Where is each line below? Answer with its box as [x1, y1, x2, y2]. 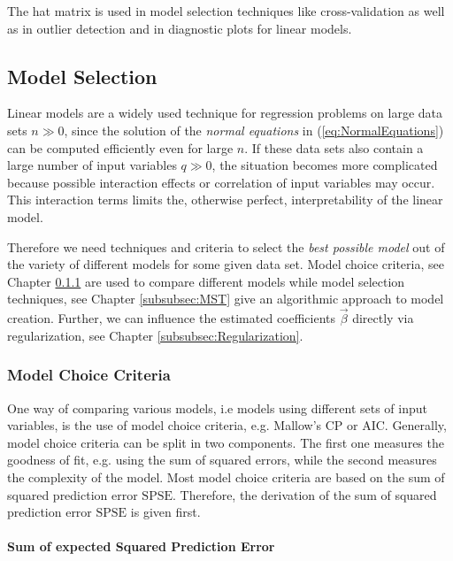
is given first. [130, 503, 201, 521]
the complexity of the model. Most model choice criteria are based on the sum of [7, 467, 445, 486]
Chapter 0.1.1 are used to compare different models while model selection [7, 272, 405, 290]
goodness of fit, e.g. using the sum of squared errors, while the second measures [7, 450, 437, 469]
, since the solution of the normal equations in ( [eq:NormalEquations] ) [64, 120, 444, 139]
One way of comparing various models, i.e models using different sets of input [7, 398, 428, 417]
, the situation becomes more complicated [211, 156, 438, 174]
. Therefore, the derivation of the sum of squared [173, 485, 437, 503]
